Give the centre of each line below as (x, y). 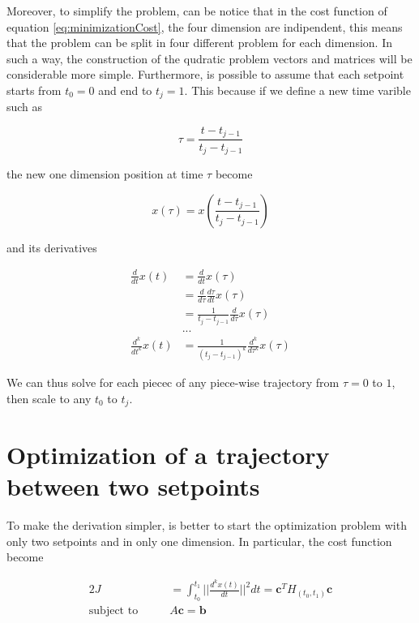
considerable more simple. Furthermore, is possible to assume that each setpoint (205, 74)
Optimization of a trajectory (168, 455)
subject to (113, 611)
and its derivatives (52, 247)
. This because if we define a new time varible (297, 90)
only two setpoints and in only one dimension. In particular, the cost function (199, 541)
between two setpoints (133, 486)
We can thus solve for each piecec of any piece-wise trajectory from (173, 382)
